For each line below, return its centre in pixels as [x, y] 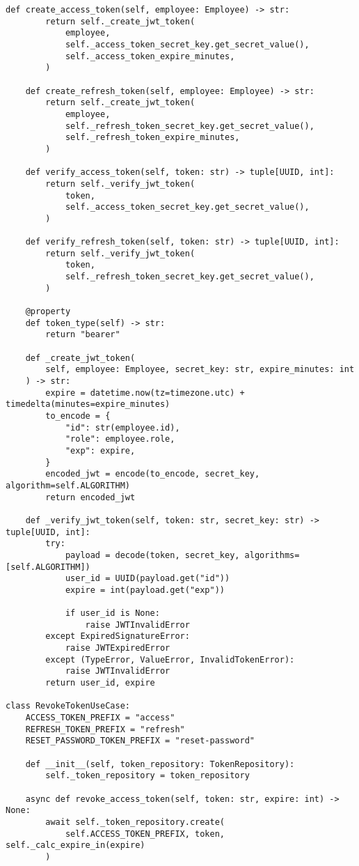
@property [48, 312]
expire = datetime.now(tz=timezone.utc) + [145, 393]
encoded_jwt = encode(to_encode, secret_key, [153, 474]
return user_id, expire [100, 683]
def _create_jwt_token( [80, 358]
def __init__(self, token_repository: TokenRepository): [160, 764]
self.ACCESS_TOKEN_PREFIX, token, [145, 834]
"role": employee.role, [120, 439]
